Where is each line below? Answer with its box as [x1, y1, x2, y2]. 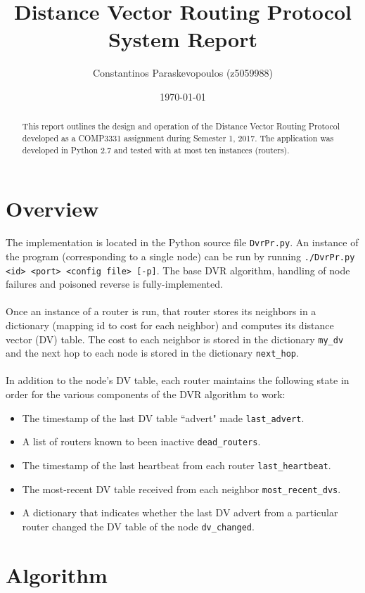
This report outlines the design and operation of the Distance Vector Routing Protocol [22, 120, 340, 132]
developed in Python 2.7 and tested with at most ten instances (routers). [22, 144, 290, 155]
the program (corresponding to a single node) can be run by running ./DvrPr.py [6, 248, 355, 263]
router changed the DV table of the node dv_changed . [22, 518, 255, 533]
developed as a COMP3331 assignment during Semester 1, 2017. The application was [22, 132, 334, 144]
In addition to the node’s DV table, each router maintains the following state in [6, 373, 350, 388]
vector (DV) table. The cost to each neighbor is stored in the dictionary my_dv [6, 331, 344, 346]
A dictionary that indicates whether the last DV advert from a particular [22, 505, 338, 520]
